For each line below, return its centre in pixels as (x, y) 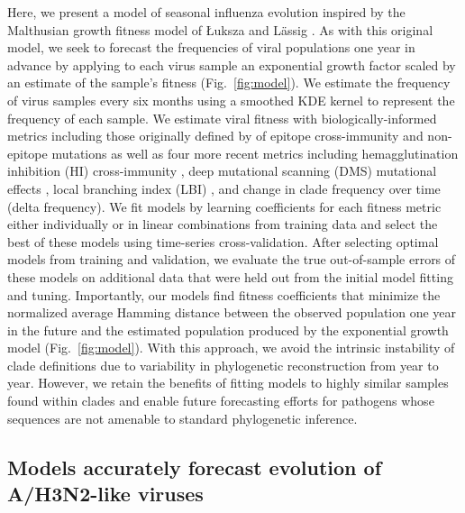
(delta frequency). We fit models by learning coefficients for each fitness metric (224, 206)
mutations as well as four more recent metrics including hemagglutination (255, 153)
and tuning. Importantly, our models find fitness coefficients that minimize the (224, 294)
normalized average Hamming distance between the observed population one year (232, 312)
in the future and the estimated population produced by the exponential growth (228, 330)
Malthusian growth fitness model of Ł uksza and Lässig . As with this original (220, 29)
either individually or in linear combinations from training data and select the (223, 224)
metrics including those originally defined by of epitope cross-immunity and (215, 136)
